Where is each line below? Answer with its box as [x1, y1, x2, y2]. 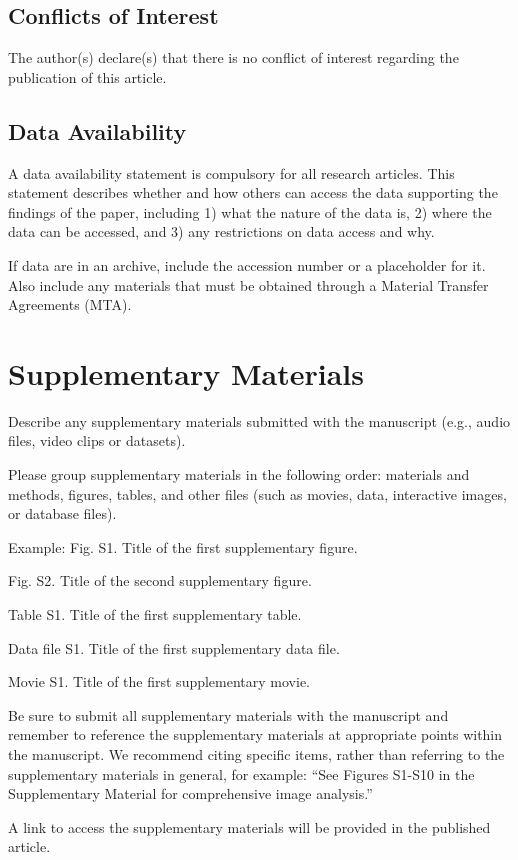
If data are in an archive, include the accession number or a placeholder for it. [8, 254, 486, 275]
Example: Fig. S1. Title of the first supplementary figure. [8, 536, 358, 557]
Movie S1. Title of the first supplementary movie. [8, 671, 311, 692]
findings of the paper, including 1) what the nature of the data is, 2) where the [8, 201, 492, 222]
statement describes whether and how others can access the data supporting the [8, 182, 498, 203]
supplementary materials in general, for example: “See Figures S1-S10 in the [8, 763, 475, 784]
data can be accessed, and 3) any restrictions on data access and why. [8, 221, 435, 242]
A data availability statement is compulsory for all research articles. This [8, 162, 455, 183]
